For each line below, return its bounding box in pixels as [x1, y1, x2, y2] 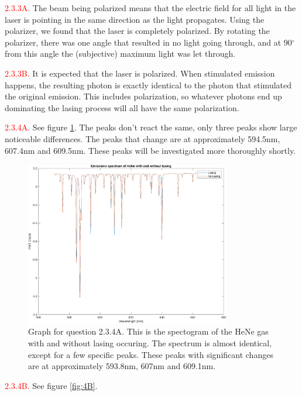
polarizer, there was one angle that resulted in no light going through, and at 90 [5, 36, 292, 48]
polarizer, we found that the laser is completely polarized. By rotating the [5, 25, 270, 37]
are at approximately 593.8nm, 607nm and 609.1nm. [28, 360, 216, 372]
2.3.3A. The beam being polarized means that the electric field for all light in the [5, 2, 296, 13]
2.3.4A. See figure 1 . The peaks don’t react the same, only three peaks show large [5, 121, 297, 133]
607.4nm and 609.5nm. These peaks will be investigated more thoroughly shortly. [5, 144, 296, 156]
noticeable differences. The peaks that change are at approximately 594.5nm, [5, 132, 280, 144]
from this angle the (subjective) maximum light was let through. [5, 47, 236, 60]
